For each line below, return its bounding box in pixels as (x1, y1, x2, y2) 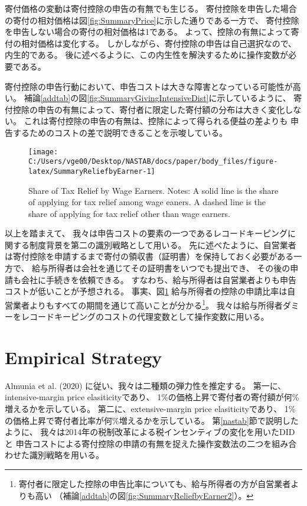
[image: (28, 147, 58, 156)
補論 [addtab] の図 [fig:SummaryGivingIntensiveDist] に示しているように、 (24, 92, 291, 104)
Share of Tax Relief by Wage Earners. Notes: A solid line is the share (28, 184, 279, 196)
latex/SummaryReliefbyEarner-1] (28, 167, 155, 176)
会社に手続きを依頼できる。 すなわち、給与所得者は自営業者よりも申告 (21, 273, 297, 286)
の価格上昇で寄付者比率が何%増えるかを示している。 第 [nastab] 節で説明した (5, 414, 299, 426)
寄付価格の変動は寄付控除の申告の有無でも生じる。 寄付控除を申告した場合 (5, 2, 297, 14)
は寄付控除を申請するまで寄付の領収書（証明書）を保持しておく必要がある (5, 250, 294, 262)
